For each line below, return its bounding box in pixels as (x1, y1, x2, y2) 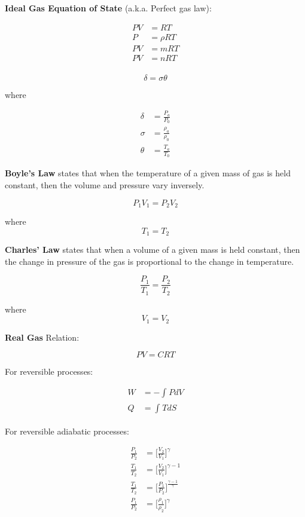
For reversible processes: (5, 365, 93, 378)
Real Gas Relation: (5, 331, 80, 343)
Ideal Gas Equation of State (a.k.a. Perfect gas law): (5, 2, 212, 14)
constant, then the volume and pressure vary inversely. (5, 178, 205, 191)
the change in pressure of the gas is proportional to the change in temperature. (5, 255, 294, 267)
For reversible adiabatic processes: (5, 424, 129, 437)
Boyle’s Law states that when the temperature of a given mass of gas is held (5, 167, 291, 179)
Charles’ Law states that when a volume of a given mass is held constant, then (5, 243, 300, 256)
